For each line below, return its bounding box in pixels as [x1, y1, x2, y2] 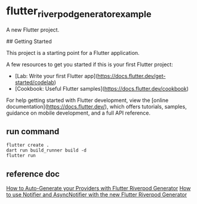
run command [6, 126, 60, 137]
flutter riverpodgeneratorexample [6, 4, 152, 20]
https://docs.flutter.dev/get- [97, 72, 166, 79]
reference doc [6, 169, 60, 179]
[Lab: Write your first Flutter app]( [14, 72, 98, 79]
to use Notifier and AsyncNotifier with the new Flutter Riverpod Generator [6, 191, 187, 198]
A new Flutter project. [6, 26, 60, 33]
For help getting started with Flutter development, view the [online [6, 97, 169, 104]
